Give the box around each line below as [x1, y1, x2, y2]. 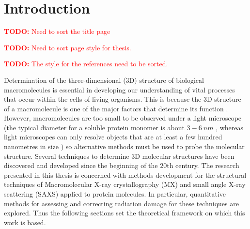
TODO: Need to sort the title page [4, 26, 110, 36]
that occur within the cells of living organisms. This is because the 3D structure [4, 94, 241, 104]
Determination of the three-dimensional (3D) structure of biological [4, 75, 204, 85]
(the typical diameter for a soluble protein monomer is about [4, 122, 185, 132]
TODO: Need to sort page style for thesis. [4, 42, 131, 52]
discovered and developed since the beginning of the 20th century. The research [4, 160, 239, 170]
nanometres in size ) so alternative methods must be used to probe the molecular [4, 141, 245, 152]
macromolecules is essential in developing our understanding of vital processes [4, 84, 235, 94]
